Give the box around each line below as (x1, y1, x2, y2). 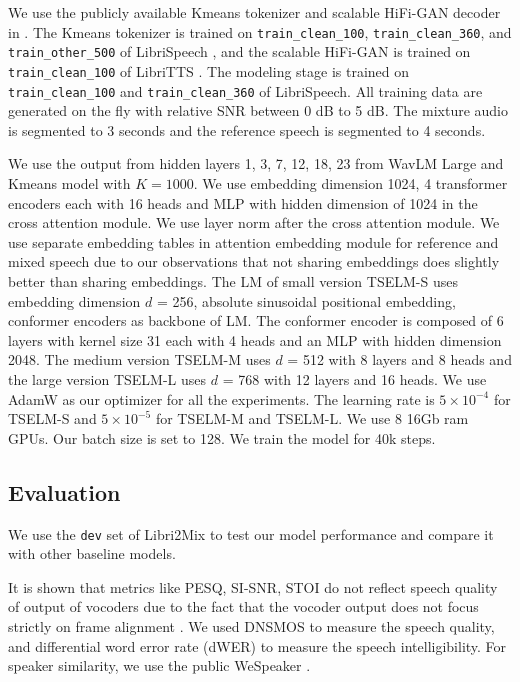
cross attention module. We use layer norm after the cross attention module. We (8, 212, 500, 233)
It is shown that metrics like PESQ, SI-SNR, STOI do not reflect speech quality (8, 576, 498, 597)
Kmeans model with (8, 173, 131, 193)
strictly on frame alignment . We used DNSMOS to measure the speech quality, (8, 615, 495, 636)
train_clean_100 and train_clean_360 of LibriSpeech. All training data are (8, 80, 483, 101)
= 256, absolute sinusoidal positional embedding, (156, 290, 456, 311)
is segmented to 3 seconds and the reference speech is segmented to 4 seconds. (8, 119, 486, 140)
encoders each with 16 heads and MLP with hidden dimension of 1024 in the (8, 192, 478, 213)
